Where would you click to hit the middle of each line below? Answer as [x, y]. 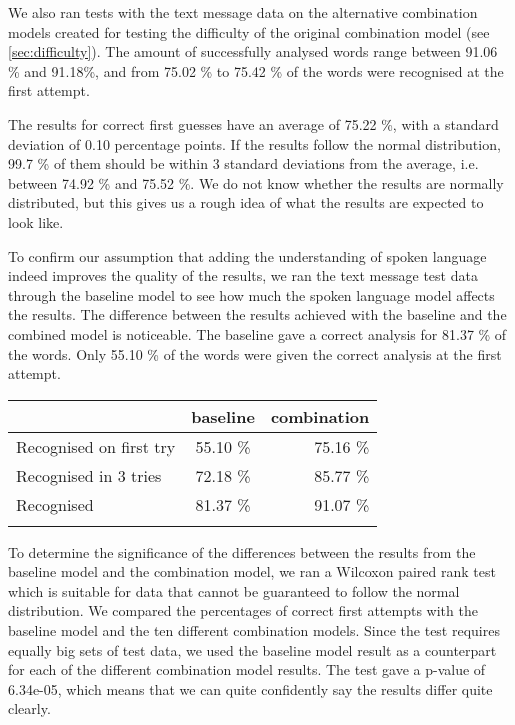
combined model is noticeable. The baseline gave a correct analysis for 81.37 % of [257, 333]
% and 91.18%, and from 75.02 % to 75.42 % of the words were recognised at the [256, 70]
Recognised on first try [96, 446]
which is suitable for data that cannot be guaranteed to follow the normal [234, 590]
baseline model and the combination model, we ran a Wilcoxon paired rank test [252, 571]
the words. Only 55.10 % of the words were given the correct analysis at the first [255, 353]
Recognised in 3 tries [89, 475]
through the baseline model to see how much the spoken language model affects [251, 294]
